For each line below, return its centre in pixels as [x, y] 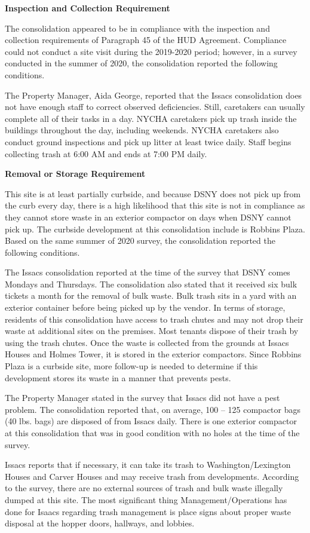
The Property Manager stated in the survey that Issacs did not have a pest [142, 398]
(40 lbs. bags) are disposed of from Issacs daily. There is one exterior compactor [151, 421]
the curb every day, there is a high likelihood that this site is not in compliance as [155, 205]
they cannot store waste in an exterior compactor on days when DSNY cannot [148, 217]
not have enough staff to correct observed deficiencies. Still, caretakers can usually [155, 107]
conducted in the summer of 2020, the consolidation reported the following [141, 63]
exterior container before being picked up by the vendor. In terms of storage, [145, 307]
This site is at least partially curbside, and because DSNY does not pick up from [153, 193]
